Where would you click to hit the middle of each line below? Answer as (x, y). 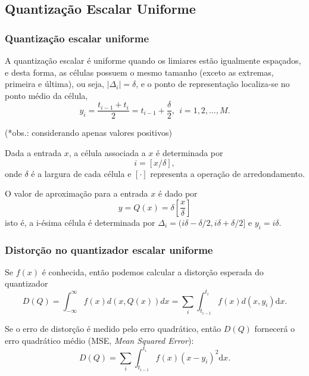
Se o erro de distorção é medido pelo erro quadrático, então (113, 328)
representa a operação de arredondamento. (227, 173)
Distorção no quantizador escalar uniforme (109, 249)
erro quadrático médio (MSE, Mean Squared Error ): (99, 340)
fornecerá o (274, 328)
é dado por (178, 193)
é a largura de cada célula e (81, 173)
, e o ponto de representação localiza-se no (213, 84)
